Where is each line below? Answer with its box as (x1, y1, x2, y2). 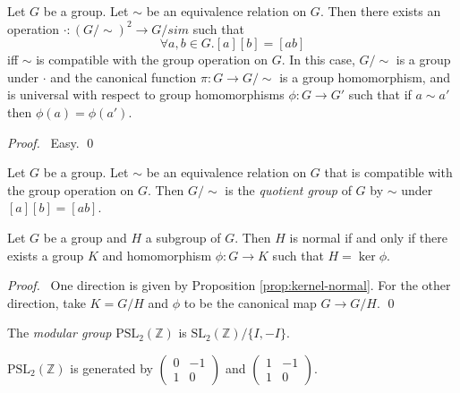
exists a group (7, 245, 84, 264)
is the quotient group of (225, 180, 352, 199)
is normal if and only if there (289, 227, 447, 246)
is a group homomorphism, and (279, 67, 450, 86)
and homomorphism (102, 245, 212, 264)
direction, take (7, 293, 86, 312)
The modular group (7, 323, 112, 342)
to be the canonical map (183, 293, 317, 312)
